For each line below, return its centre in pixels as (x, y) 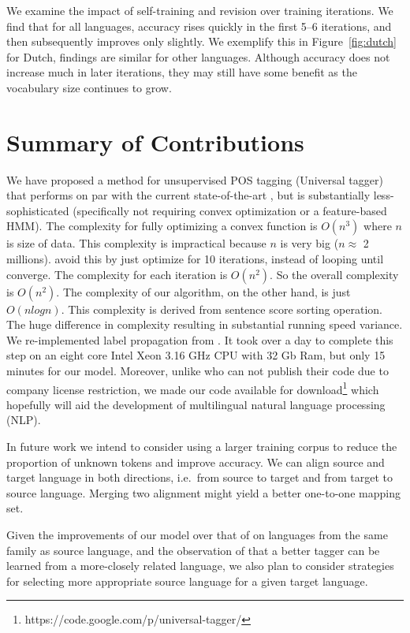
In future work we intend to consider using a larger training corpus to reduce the (202, 447)
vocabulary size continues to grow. (89, 87)
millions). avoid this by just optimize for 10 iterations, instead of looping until (195, 259)
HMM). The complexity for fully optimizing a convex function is (162, 226)
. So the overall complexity (334, 274)
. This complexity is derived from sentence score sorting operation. (222, 309)
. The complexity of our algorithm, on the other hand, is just (203, 291)
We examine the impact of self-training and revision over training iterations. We (200, 10)
